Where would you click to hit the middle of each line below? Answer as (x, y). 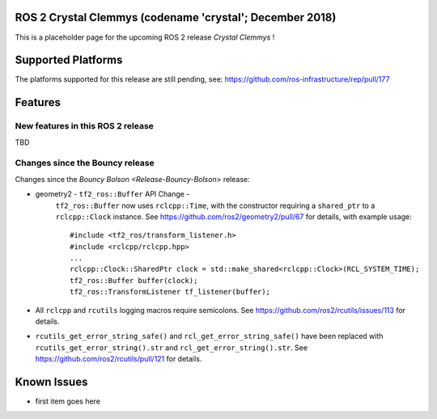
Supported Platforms (69, 60)
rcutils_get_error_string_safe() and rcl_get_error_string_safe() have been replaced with (209, 336)
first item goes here (68, 401)
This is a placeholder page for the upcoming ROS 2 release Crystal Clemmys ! (145, 37)
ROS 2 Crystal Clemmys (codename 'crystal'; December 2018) (176, 17)
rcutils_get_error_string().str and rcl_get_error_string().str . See (171, 347)
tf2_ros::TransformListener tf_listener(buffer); (170, 292)
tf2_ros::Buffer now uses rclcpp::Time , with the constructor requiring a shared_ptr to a (215, 205)
